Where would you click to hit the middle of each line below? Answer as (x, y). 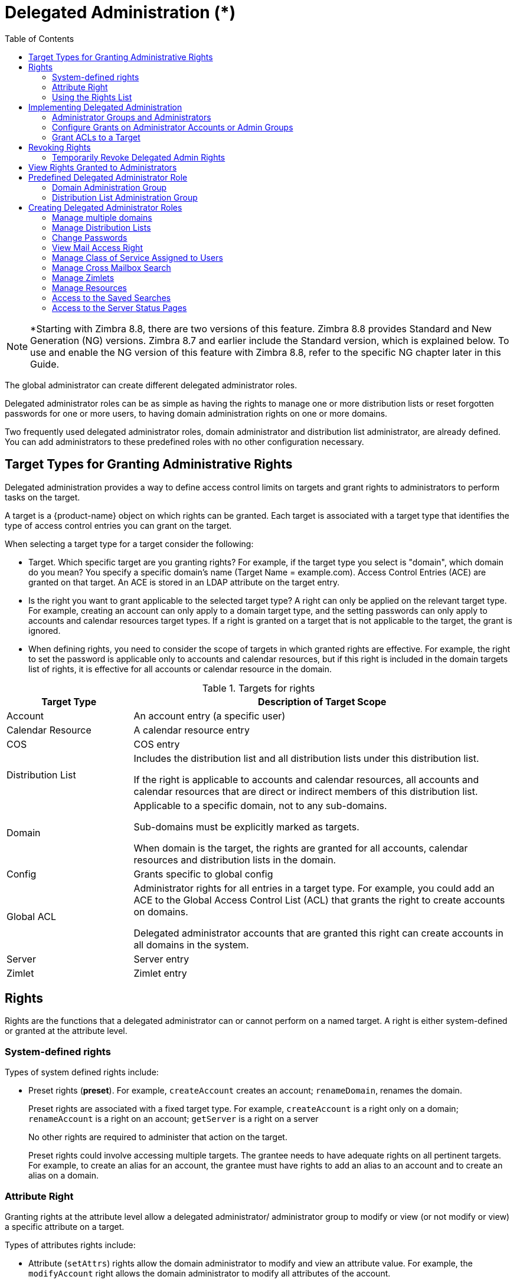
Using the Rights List (92, 97)
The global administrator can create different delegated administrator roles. (151, 385)
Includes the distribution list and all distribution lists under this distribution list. (306, 758)
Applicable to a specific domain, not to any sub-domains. (260, 805)
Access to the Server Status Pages (120, 307)
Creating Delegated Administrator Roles (105, 207)
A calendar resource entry (192, 730)
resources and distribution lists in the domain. (235, 860)
